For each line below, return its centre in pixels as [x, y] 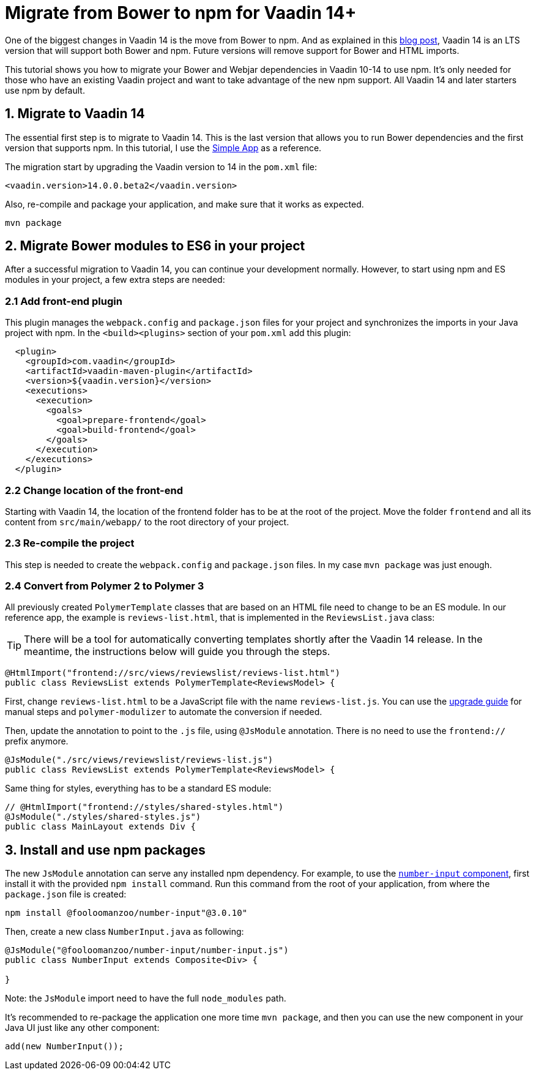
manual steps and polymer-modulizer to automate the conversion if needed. [164, 712]
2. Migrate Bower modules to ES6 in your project [155, 246]
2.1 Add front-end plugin [64, 301]
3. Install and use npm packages [105, 850]
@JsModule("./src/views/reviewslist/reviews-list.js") [139, 760]
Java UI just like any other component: [82, 1028]
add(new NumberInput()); [64, 1047]
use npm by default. [45, 90]
